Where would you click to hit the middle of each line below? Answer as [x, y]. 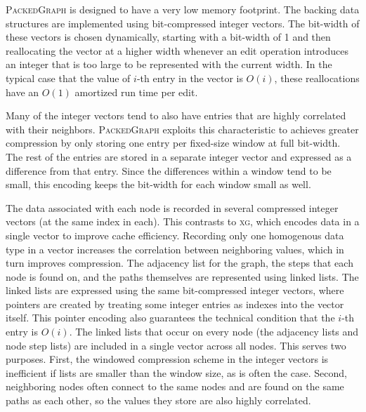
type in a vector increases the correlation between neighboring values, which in [175, 249]
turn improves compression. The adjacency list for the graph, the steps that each [179, 263]
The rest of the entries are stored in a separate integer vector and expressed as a [179, 156]
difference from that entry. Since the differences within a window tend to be [169, 170]
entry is [22, 332]
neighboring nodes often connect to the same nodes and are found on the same [175, 386]
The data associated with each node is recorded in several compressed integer [172, 207]
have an [22, 92]
